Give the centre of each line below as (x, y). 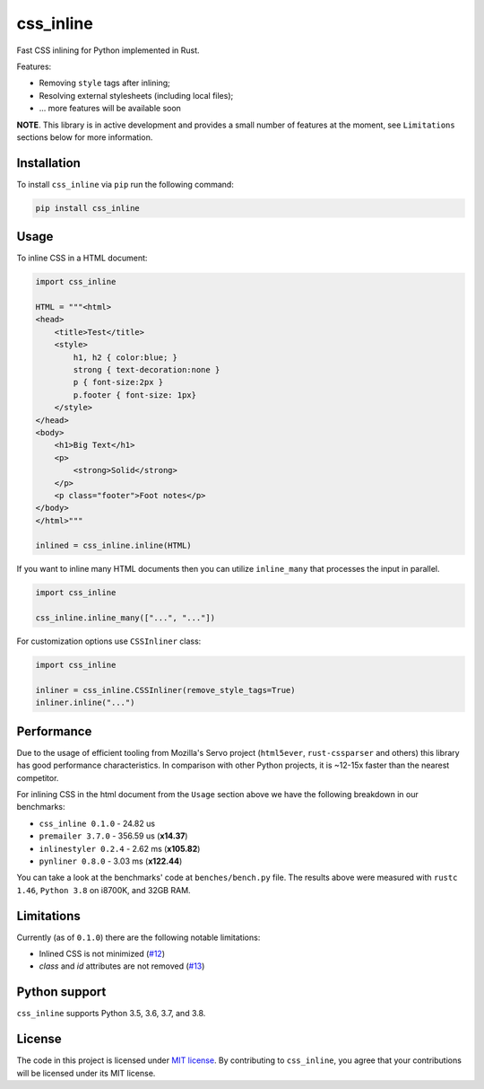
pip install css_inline (88, 208)
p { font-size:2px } (118, 382)
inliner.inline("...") (85, 703)
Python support (61, 992)
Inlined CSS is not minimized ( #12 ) (102, 954)
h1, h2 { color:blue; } (125, 357)
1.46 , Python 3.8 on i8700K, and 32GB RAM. (104, 890)
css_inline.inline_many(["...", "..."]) (125, 618)
